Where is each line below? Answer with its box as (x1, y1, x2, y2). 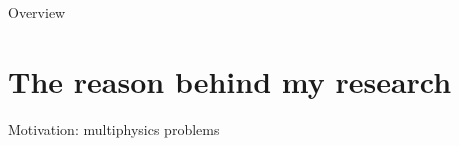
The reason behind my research (8, 60, 452, 101)
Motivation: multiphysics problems (8, 118, 220, 139)
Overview (8, 2, 66, 22)
